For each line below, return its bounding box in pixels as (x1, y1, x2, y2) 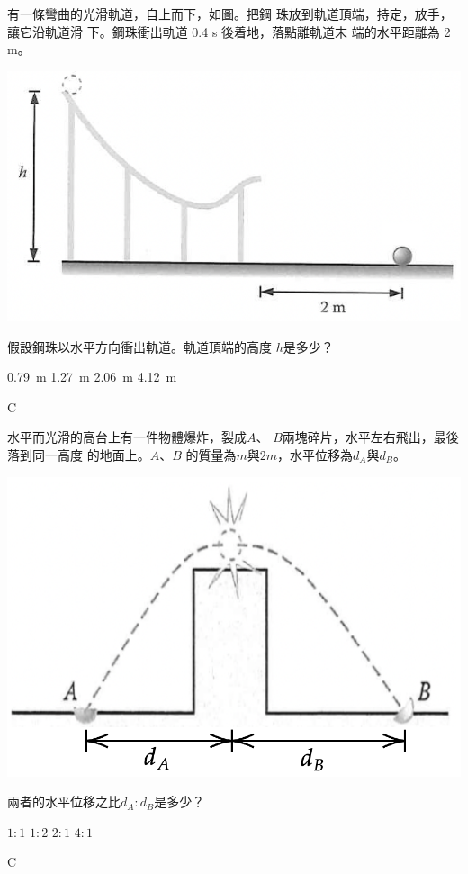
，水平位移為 (277, 445, 354, 464)
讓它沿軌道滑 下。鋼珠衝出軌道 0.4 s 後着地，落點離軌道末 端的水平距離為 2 (7, 22, 451, 41)
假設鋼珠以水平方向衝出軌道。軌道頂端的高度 (7, 337, 272, 356)
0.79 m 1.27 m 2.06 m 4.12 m (7, 367, 177, 386)
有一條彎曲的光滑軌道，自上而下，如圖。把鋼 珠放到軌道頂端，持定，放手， (7, 5, 453, 23)
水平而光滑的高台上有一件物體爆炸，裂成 (7, 428, 247, 446)
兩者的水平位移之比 (7, 792, 121, 811)
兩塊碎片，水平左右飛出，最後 (282, 428, 459, 446)
